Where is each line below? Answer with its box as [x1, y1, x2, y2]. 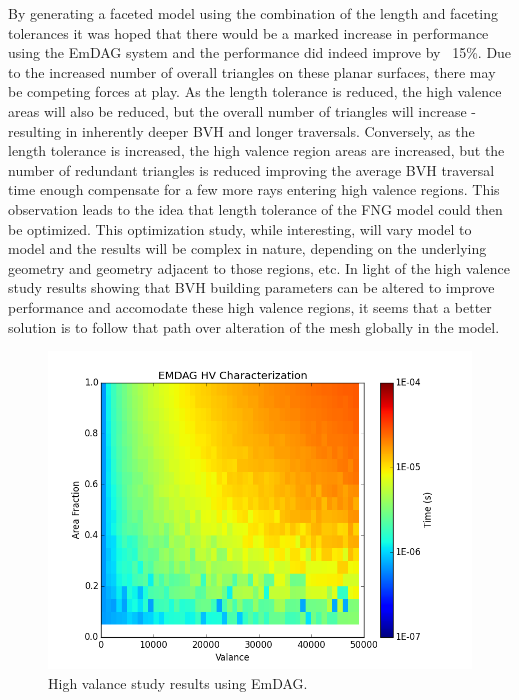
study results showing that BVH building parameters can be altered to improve [8, 277, 495, 298]
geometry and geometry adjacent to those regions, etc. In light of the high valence [8, 257, 510, 278]
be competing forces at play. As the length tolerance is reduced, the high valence [8, 81, 502, 102]
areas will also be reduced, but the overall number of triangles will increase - [8, 100, 476, 121]
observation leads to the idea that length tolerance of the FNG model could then [8, 198, 503, 219]
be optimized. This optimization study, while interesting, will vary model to [8, 218, 472, 239]
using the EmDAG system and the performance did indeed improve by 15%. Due [8, 42, 512, 63]
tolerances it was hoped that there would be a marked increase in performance [8, 22, 489, 43]
